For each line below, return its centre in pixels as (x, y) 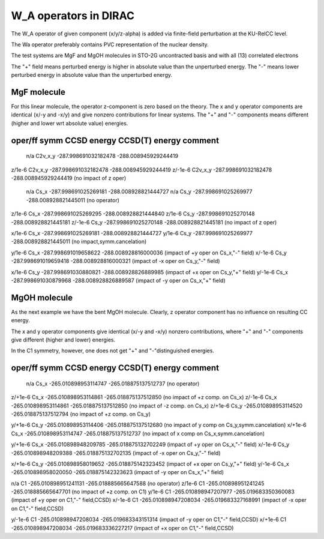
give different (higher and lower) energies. (63, 340)
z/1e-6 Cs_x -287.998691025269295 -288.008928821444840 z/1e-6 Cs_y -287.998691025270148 (133, 214)
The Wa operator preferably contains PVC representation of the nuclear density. (110, 44)
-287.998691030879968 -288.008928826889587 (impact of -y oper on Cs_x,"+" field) (118, 280)
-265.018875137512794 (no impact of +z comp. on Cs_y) (81, 414)
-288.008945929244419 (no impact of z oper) (69, 178)
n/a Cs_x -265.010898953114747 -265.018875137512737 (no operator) (113, 384)
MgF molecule (38, 92)
